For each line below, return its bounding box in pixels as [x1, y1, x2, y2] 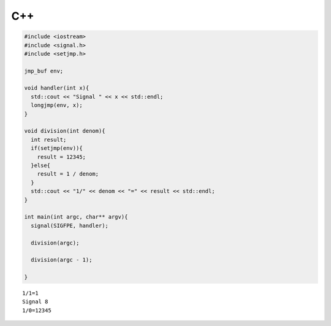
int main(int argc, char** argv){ [24, 214, 128, 220]
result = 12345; [37, 153, 86, 160]
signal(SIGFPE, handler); [31, 222, 108, 229]
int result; [31, 136, 67, 143]
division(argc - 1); [31, 257, 93, 263]
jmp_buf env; [24, 68, 64, 74]
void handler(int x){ [24, 85, 89, 91]
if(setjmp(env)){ [31, 145, 83, 152]
